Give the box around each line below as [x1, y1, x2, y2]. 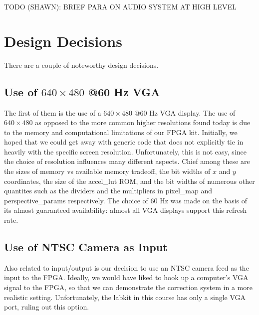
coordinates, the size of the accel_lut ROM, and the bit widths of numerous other [4, 175, 255, 186]
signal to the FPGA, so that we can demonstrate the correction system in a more [4, 282, 253, 293]
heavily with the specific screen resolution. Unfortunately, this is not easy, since [4, 146, 247, 157]
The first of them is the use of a [4, 107, 101, 118]
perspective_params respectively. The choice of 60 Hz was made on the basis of [4, 195, 248, 205]
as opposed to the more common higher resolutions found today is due [35, 117, 251, 128]
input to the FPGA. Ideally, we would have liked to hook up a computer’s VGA [4, 272, 249, 283]
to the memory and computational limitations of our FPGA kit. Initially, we [4, 127, 238, 137]
